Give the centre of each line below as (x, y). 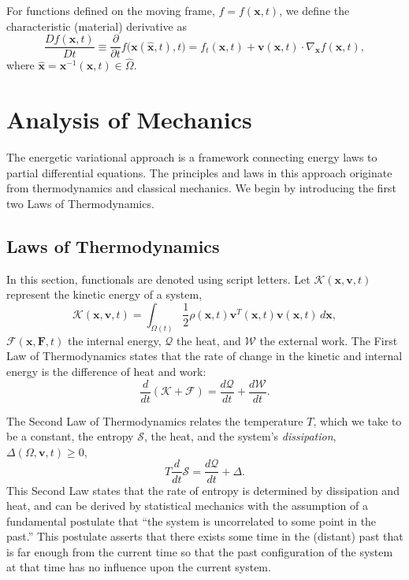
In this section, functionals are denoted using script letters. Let (158, 279)
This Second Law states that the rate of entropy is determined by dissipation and (203, 490)
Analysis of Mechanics (129, 119)
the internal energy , (114, 340)
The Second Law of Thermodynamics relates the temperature (155, 420)
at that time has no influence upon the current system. (139, 567)
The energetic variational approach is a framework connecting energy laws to (192, 157)
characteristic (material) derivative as (97, 26)
